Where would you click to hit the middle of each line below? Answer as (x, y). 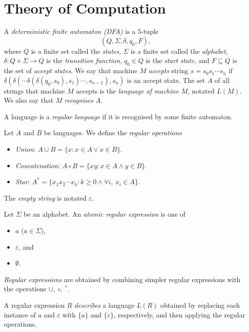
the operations (25, 289)
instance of (20, 314)
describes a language (104, 305)
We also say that (29, 100)
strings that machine (34, 90)
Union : (25, 149)
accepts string (168, 71)
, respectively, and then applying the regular (179, 314)
